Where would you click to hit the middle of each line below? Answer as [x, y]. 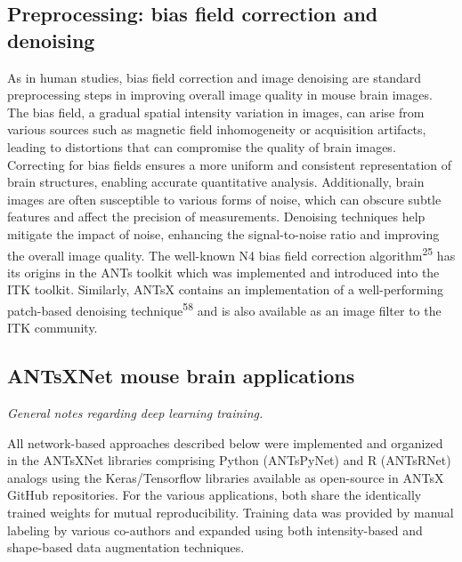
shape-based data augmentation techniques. [126, 547]
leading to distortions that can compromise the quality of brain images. [202, 146]
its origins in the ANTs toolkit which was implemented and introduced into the [223, 272]
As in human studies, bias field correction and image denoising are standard [214, 77]
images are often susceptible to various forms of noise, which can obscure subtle [224, 199]
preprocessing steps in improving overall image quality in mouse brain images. [220, 95]
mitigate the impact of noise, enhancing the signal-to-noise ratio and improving [223, 233]
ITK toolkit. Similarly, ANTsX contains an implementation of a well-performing [225, 289]
